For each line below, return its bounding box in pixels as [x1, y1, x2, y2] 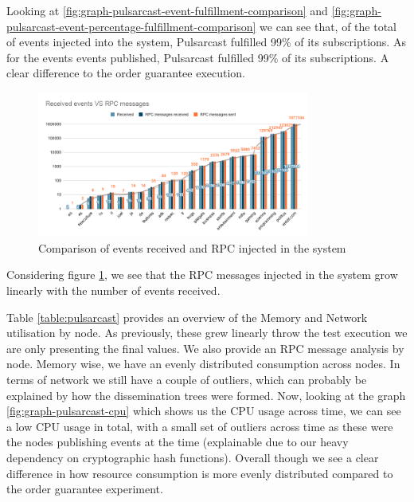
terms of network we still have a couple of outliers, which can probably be [6, 371, 367, 387]
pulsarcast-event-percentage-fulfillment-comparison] [6, 18, 256, 34]
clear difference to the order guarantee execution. [6, 65, 246, 81]
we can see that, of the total [260, 18, 397, 34]
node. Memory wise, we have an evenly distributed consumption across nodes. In [6, 355, 400, 372]
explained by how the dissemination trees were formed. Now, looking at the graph [6, 386, 406, 403]
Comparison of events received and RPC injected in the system [38, 239, 346, 256]
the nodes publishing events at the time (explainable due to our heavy [6, 433, 349, 450]
